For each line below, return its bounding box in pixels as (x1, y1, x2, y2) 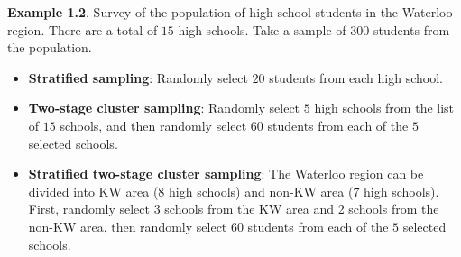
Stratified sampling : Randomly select (28, 68, 248, 87)
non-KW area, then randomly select (28, 216, 227, 235)
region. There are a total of (7, 20, 158, 39)
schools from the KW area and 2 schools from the (164, 199, 439, 218)
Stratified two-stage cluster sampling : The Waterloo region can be (28, 164, 424, 183)
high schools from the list (314, 98, 455, 117)
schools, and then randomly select (60, 115, 247, 134)
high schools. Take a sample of (178, 20, 346, 39)
